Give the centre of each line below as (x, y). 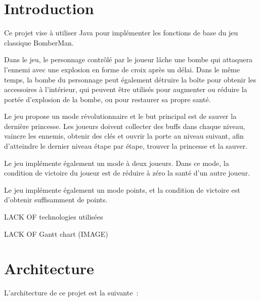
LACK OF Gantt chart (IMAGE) (56, 233)
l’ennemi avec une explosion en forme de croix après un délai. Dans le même (122, 69)
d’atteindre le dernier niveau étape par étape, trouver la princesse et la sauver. (126, 146)
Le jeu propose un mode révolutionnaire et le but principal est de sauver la (120, 116)
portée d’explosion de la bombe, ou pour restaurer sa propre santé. (107, 99)
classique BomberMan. (39, 42)
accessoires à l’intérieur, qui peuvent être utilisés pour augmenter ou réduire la (126, 89)
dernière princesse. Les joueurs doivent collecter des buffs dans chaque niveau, (125, 126)
